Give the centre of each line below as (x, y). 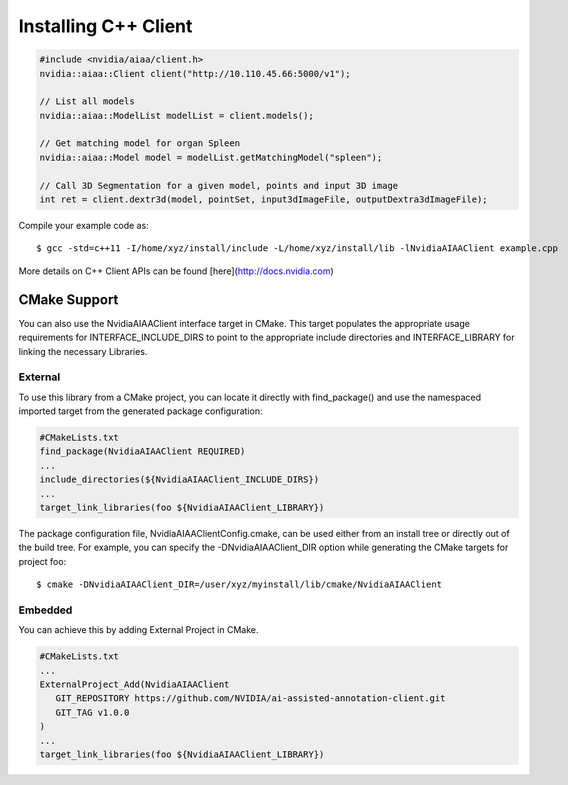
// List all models (87, 101)
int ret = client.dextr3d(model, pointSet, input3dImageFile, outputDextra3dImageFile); (264, 199)
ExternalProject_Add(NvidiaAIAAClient (134, 684)
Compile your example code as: (83, 226)
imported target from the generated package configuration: (140, 411)
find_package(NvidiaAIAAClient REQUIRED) (142, 451)
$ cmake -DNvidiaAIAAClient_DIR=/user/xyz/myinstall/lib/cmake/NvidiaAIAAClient (239, 584)
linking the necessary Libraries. (83, 351)
